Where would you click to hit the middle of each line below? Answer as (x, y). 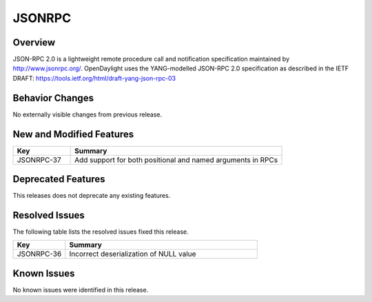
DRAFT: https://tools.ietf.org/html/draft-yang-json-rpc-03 (94, 78)
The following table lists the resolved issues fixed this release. (101, 232)
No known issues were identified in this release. (81, 290)
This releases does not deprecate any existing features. (92, 196)
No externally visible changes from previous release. (87, 114)
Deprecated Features (59, 179)
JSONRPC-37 (39, 160)
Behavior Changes (53, 98)
